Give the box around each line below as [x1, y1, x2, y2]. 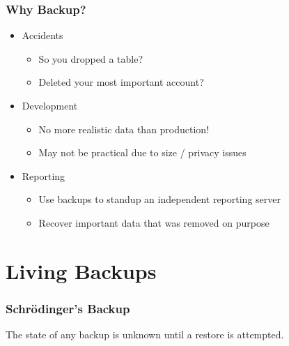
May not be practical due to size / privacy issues [38, 145, 247, 160]
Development [22, 98, 78, 112]
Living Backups [6, 256, 157, 285]
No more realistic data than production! [38, 121, 210, 136]
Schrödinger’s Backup [6, 299, 130, 317]
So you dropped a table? [38, 51, 143, 66]
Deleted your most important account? [38, 75, 204, 89]
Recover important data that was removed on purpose [38, 215, 270, 230]
